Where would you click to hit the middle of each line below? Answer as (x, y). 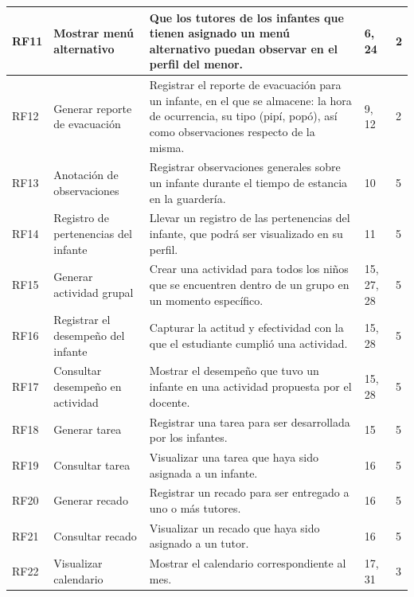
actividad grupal (94, 292)
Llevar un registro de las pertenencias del (250, 218)
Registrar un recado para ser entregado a (249, 492)
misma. (167, 147)
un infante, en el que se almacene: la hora (250, 100)
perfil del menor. (196, 64)
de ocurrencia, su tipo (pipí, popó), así (243, 116)
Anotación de (86, 175)
